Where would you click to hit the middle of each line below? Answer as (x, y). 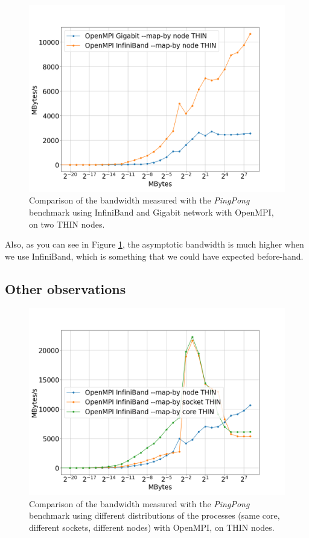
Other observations (65, 288)
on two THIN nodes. (67, 224)
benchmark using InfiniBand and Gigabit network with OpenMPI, (151, 212)
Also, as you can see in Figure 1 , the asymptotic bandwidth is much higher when (154, 244)
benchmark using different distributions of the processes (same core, (154, 515)
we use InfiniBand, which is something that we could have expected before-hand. (154, 256)
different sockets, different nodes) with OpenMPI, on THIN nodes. (152, 527)
